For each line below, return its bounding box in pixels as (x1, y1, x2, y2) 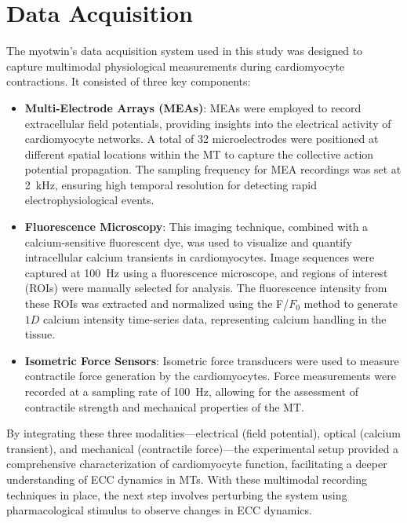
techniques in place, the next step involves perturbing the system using (6, 486, 347, 503)
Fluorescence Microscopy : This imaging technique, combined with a (24, 218, 369, 235)
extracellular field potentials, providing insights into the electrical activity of (24, 115, 391, 131)
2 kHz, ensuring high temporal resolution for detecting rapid (24, 176, 317, 192)
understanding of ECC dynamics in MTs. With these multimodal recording (6, 470, 367, 487)
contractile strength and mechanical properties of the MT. (24, 398, 304, 415)
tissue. (24, 326, 56, 342)
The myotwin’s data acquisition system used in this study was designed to (6, 42, 363, 59)
